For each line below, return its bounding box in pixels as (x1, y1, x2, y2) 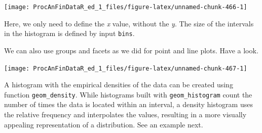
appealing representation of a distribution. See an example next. (4, 119, 203, 129)
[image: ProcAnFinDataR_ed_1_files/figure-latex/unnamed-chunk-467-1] (4, 64, 247, 72)
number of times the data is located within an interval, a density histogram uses (4, 99, 253, 110)
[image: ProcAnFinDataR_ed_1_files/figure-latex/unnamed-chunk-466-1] (4, 4, 247, 11)
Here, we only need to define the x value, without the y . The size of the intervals (4, 18, 254, 28)
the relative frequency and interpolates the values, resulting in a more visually (4, 109, 247, 119)
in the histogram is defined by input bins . (4, 28, 135, 39)
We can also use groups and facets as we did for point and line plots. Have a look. (4, 45, 258, 55)
